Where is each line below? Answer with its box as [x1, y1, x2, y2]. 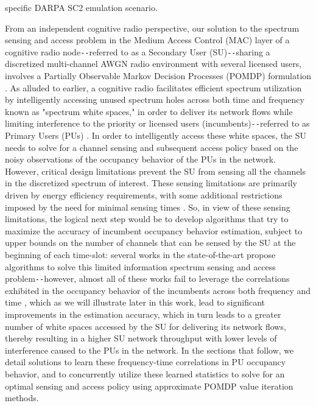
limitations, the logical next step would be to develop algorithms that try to [5, 212, 289, 225]
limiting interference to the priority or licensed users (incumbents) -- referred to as [5, 117, 310, 130]
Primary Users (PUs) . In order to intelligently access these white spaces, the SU [5, 129, 307, 142]
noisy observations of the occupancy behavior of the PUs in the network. [5, 153, 276, 166]
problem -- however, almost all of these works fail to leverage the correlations [5, 272, 290, 285]
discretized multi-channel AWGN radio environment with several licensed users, [5, 57, 302, 70]
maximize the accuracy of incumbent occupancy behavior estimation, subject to [5, 224, 303, 237]
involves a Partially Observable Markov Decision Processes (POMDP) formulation [5, 69, 312, 82]
